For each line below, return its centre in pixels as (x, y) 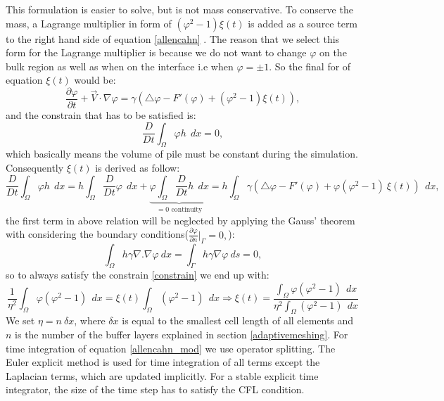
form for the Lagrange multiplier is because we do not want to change (156, 52)
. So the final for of (310, 66)
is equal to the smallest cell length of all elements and (238, 320)
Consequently (35, 168)
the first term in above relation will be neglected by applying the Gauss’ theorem (180, 220)
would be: (95, 80)
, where (90, 320)
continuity (187, 210)
